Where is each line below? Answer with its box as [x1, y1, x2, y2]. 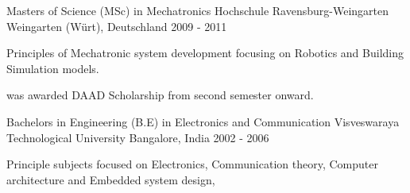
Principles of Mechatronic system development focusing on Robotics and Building [6, 44, 404, 61]
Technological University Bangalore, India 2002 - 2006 [6, 129, 269, 145]
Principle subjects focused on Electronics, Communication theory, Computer [6, 156, 378, 172]
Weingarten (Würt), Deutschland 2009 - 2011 [6, 17, 227, 34]
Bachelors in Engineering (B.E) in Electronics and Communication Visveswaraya [6, 113, 400, 129]
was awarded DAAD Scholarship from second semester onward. [6, 87, 314, 103]
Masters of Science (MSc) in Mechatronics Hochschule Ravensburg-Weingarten [6, 2, 389, 18]
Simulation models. [6, 60, 99, 76]
